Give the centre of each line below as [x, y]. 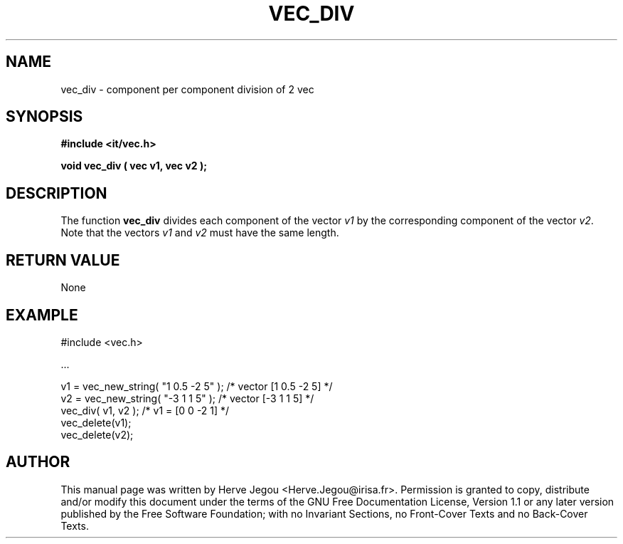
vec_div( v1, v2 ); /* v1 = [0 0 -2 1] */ [145, 410]
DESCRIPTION [57, 193]
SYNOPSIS [44, 117]
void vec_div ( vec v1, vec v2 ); [134, 166]
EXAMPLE [42, 315]
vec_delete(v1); [96, 422]
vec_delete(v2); [97, 434]
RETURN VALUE [63, 260]
